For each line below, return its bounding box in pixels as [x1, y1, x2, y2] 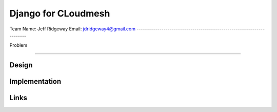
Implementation [9, 77, 62, 86]
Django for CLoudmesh [9, 8, 110, 19]
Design [9, 61, 33, 69]
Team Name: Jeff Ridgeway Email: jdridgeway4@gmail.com [9, 26, 136, 32]
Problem [9, 42, 28, 48]
